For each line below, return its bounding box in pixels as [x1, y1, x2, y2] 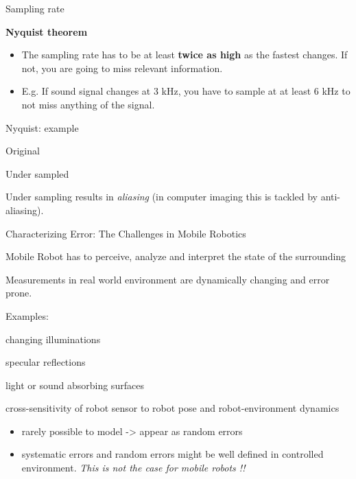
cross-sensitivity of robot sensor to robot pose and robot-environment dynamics [5, 401, 340, 415]
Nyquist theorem [5, 24, 88, 38]
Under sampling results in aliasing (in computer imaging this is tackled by [5, 189, 318, 204]
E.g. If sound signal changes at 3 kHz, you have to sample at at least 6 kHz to [21, 84, 351, 98]
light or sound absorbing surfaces [5, 377, 144, 392]
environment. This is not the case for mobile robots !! [21, 460, 246, 475]
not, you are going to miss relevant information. [21, 60, 223, 75]
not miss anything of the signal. [21, 97, 155, 111]
